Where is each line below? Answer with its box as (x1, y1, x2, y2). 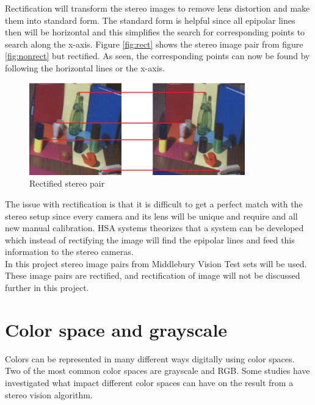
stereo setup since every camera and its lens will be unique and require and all (5, 209, 298, 222)
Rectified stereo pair (29, 177, 105, 190)
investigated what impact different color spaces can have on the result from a (5, 376, 294, 389)
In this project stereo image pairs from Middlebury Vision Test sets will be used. (5, 257, 307, 270)
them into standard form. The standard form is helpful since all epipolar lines (5, 13, 295, 26)
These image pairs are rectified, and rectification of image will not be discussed (5, 269, 300, 282)
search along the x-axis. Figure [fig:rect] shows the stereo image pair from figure (5, 37, 303, 50)
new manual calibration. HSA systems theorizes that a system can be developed (5, 221, 304, 234)
